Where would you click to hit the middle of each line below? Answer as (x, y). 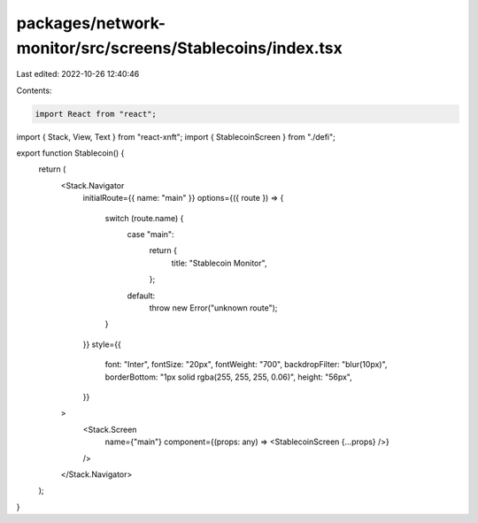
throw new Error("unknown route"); (213, 308)
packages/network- (91, 23)
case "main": (150, 235)
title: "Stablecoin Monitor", (219, 263)
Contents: (34, 90)
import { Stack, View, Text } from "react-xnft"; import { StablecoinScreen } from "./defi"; (176, 136)
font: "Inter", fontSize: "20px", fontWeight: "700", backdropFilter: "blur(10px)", (246, 365)
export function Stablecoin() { (70, 153)
